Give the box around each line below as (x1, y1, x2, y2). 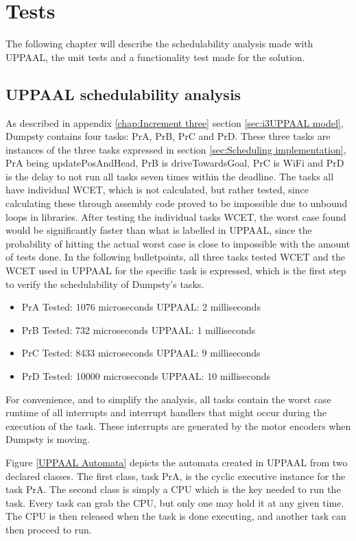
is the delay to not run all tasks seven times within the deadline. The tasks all (5, 169, 334, 183)
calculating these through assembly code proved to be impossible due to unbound (5, 196, 348, 211)
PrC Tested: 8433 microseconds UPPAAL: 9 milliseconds (21, 346, 261, 360)
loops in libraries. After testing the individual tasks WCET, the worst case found (5, 209, 346, 224)
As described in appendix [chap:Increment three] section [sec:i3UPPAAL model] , (5, 115, 344, 130)
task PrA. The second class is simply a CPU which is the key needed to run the (5, 482, 341, 496)
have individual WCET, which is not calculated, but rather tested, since (5, 182, 309, 197)
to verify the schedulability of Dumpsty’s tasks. (5, 276, 204, 291)
